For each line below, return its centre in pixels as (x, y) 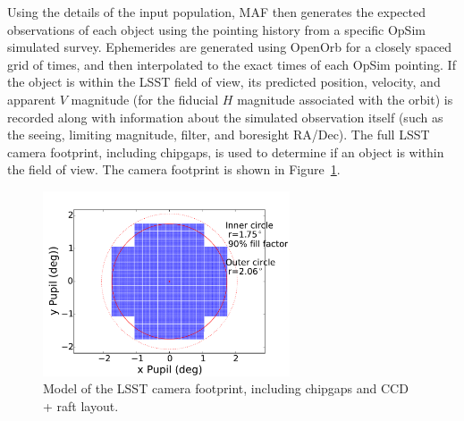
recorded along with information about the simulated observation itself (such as (225, 117)
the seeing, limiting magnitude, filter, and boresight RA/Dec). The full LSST (219, 135)
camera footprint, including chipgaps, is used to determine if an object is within (226, 152)
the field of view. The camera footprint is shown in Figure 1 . (174, 169)
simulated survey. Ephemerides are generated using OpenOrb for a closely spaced (230, 47)
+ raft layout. (81, 405)
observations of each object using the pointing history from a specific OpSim (216, 29)
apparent (32, 99)
